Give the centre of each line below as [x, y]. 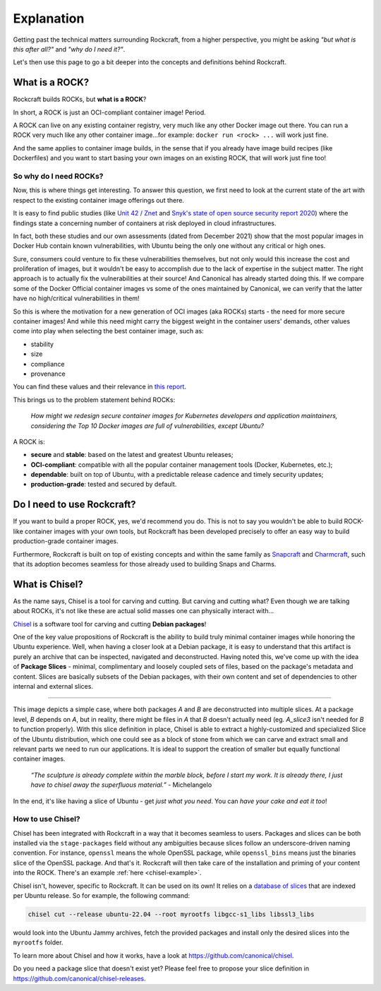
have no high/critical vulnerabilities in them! [77, 298]
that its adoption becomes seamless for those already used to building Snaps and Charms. [145, 564]
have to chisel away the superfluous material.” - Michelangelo [121, 785]
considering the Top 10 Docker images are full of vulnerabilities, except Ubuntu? [147, 426]
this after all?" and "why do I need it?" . [69, 49]
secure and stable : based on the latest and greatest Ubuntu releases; [132, 455]
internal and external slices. [53, 686]
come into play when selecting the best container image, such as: [108, 331]
